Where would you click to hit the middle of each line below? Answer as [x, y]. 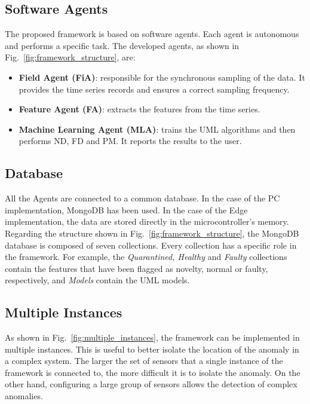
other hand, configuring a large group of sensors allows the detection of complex [151, 384]
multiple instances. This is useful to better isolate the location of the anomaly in [152, 349]
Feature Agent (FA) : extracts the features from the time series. [139, 109]
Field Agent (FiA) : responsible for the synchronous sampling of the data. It [162, 77]
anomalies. [24, 396]
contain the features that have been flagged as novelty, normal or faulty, [136, 268]
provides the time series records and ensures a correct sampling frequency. [154, 89]
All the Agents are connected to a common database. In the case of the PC [142, 198]
